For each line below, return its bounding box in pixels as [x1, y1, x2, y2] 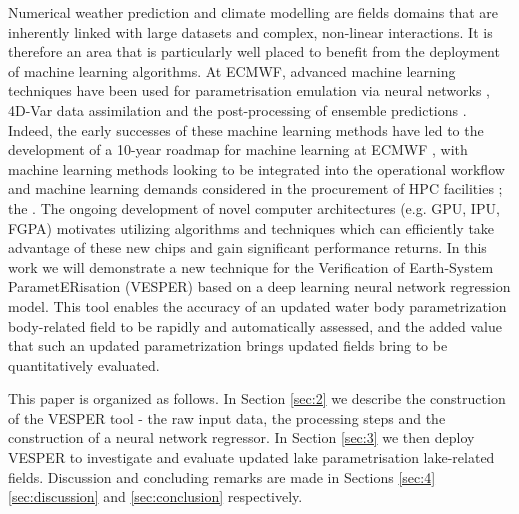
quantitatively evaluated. [8, 354, 160, 375]
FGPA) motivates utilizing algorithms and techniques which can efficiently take [8, 217, 495, 238]
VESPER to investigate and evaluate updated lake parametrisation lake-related [8, 447, 495, 468]
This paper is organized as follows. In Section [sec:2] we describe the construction [8, 388, 506, 409]
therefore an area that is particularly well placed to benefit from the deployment [8, 41, 500, 62]
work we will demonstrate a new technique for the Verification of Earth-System [8, 256, 494, 277]
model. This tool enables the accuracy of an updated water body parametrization [8, 295, 507, 316]
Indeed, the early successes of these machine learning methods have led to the [8, 119, 484, 140]
